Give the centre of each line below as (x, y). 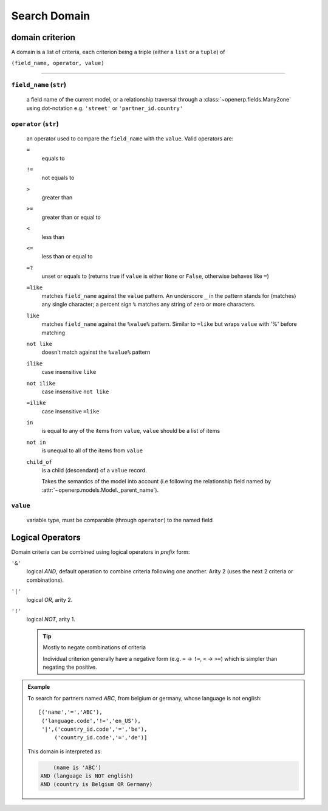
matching (53, 333)
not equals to (58, 178)
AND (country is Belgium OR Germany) (97, 785)
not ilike (41, 383)
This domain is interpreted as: (65, 751)
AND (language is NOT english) (87, 776)
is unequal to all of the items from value (92, 450)
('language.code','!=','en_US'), (91, 721)
